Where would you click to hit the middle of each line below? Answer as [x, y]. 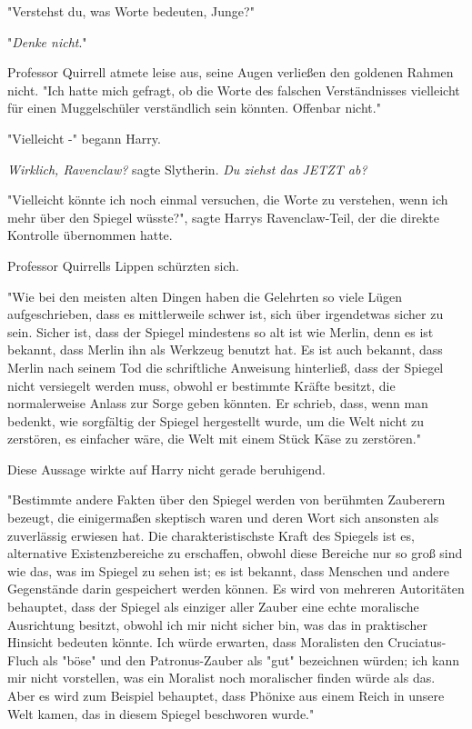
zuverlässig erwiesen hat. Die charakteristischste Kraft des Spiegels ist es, [211, 535]
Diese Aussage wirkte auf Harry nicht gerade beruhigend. [166, 469]
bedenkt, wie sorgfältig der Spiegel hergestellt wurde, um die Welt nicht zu [216, 420]
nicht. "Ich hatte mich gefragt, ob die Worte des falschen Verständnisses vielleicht [234, 90]
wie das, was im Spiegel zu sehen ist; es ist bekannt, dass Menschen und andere [229, 570]
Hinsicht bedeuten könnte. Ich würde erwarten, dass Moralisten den [196, 642]
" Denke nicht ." [47, 41]
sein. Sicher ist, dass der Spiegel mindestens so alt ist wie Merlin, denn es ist [221, 331]
